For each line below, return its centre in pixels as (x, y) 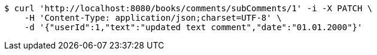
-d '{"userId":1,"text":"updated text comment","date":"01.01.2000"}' (193, 27)
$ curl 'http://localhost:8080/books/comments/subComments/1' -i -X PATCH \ (188, 8)
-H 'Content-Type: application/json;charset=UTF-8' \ (153, 18)
